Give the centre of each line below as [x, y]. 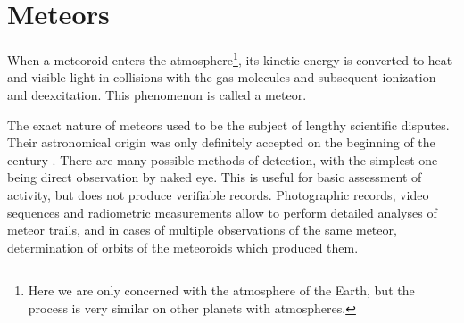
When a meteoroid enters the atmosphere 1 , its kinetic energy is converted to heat [230, 58]
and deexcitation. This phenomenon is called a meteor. [157, 94]
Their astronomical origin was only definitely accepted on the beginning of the [221, 142]
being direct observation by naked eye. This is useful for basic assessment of [215, 177]
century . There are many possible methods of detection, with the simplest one [223, 159]
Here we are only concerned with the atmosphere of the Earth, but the [221, 290]
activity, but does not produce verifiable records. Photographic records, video [218, 194]
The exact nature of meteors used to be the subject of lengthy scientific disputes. [228, 124]
